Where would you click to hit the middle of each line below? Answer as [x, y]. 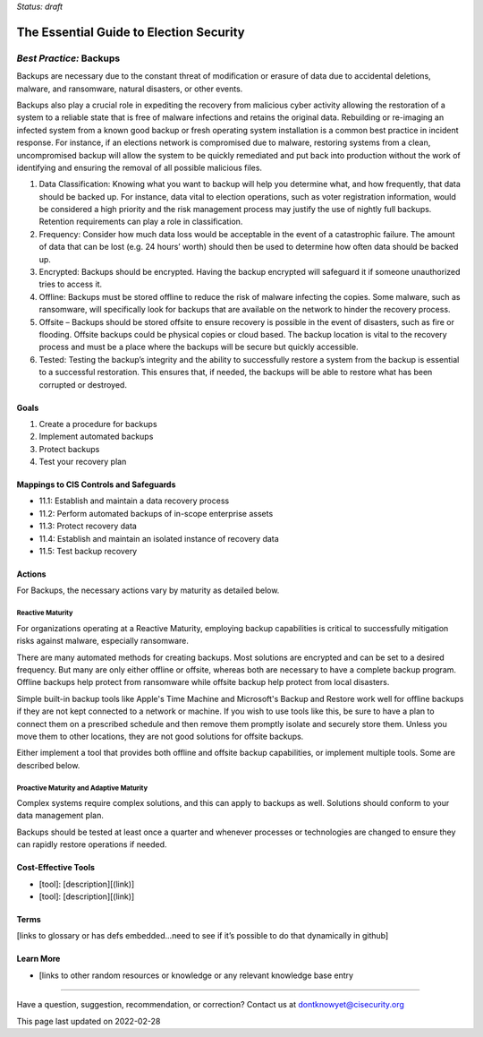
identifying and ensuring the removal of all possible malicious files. [140, 167]
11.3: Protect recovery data [88, 526]
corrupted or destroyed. [83, 384]
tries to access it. [71, 284]
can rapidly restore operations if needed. [92, 844]
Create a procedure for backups [98, 424]
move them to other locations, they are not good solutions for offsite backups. [160, 736]
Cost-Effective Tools [56, 868]
